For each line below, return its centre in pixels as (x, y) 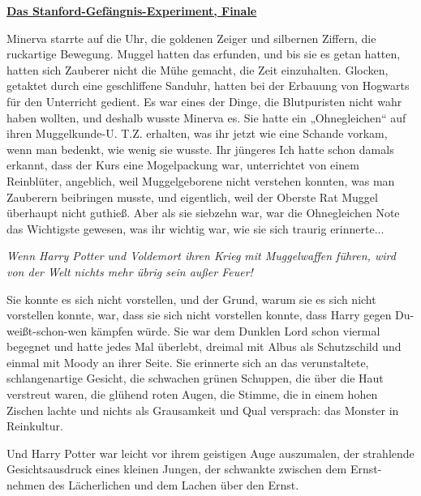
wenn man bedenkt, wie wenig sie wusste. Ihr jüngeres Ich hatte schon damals (200, 149)
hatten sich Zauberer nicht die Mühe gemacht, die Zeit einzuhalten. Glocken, (198, 69)
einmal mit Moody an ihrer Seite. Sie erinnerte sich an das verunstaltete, (188, 362)
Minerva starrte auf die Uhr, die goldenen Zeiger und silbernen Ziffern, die (191, 38)
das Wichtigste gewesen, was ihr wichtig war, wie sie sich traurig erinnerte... (195, 228)
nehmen (26, 485)
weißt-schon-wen (47, 330)
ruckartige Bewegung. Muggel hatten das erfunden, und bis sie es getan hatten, (204, 54)
